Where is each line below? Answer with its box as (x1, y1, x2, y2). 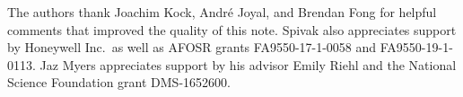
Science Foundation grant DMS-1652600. (7, 73, 231, 92)
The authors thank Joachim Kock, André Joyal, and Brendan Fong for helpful (7, 3, 437, 21)
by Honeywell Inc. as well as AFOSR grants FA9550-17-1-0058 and (7, 38, 377, 57)
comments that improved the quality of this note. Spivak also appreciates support (7, 20, 457, 39)
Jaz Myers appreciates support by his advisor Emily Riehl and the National (39, 55, 457, 74)
